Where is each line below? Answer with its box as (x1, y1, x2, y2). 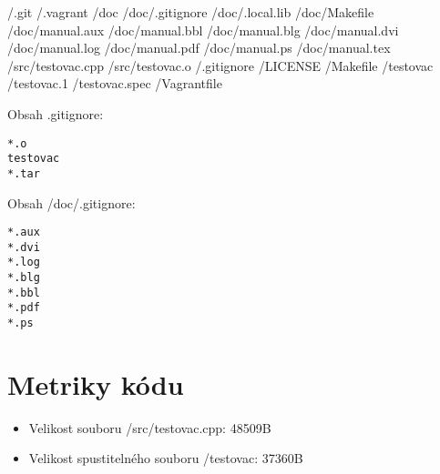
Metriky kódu (7, 365, 184, 402)
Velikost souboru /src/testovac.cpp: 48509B (28, 418, 271, 437)
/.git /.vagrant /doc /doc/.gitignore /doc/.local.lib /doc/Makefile (7, 3, 374, 21)
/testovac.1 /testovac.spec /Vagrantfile (7, 74, 222, 93)
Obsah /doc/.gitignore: (7, 193, 136, 212)
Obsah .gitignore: (7, 104, 104, 123)
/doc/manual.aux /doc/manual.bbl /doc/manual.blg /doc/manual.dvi (7, 20, 399, 39)
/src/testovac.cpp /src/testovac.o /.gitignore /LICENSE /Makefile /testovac (7, 55, 434, 75)
